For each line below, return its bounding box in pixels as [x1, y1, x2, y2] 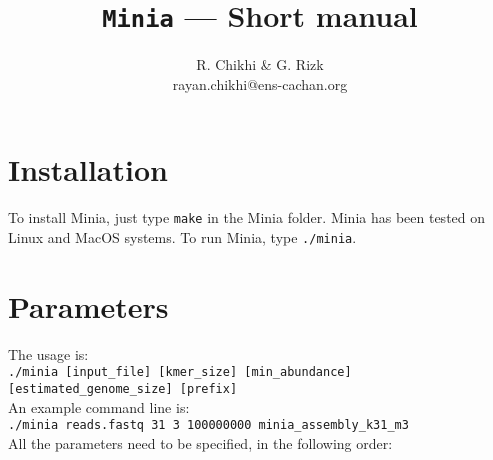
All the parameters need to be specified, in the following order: [8, 432, 393, 453]
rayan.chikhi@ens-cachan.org [172, 73, 348, 94]
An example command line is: [8, 396, 190, 417]
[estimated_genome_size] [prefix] [8, 382, 238, 397]
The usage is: [8, 343, 89, 364]
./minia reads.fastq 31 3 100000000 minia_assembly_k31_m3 [8, 418, 409, 433]
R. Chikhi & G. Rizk [196, 54, 324, 75]
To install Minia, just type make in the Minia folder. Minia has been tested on [8, 207, 486, 228]
